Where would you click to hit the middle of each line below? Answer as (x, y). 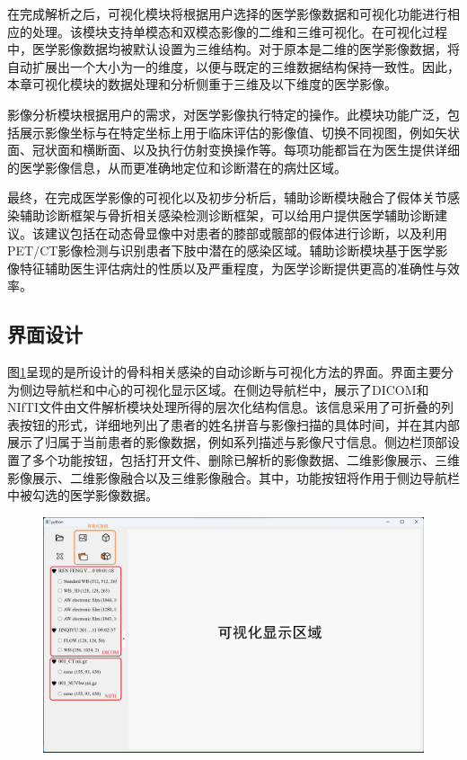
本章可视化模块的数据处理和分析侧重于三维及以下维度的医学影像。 (202, 84)
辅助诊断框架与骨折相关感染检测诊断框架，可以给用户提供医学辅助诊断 (227, 215)
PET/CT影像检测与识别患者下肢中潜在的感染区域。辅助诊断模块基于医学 (221, 250)
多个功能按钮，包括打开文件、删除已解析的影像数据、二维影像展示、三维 (246, 460)
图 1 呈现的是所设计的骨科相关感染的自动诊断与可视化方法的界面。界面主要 (224, 372)
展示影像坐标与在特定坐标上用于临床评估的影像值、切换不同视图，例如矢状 (239, 132)
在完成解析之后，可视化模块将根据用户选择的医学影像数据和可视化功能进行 (227, 13)
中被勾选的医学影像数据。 (83, 495)
